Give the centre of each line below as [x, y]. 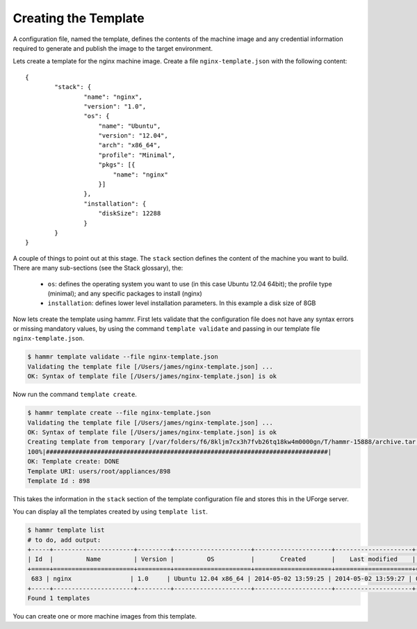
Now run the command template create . [75, 394]
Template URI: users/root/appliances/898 [99, 471]
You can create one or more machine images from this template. [105, 616]
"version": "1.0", [115, 106]
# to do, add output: [64, 540]
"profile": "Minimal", [137, 155]
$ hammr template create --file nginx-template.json [119, 413]
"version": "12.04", [133, 136]
